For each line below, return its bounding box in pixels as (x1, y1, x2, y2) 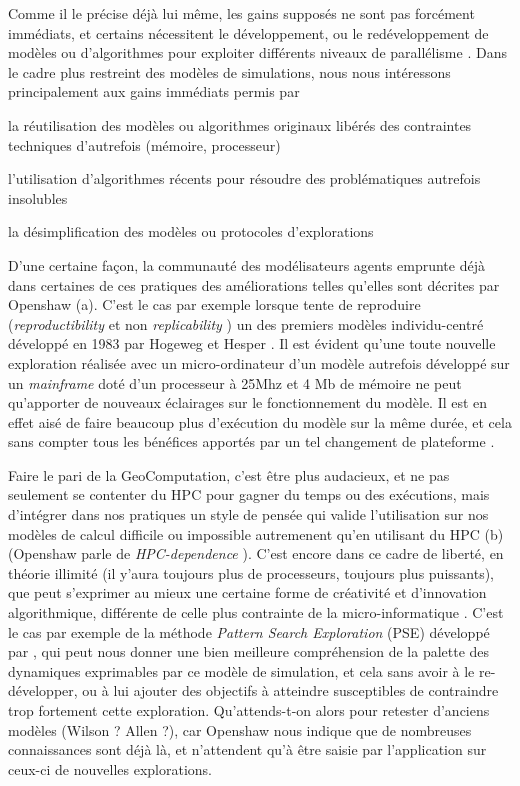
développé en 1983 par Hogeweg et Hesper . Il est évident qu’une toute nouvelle (8, 333, 496, 354)
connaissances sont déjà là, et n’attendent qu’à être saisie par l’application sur (8, 739, 487, 760)
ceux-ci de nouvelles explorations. (8, 758, 212, 779)
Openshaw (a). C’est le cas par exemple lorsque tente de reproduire (8, 294, 421, 315)
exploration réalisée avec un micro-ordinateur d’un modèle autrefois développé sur (8, 352, 510, 373)
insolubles (8, 187, 68, 208)
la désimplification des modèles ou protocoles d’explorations (8, 221, 374, 242)
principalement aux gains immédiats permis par (8, 81, 300, 102)
